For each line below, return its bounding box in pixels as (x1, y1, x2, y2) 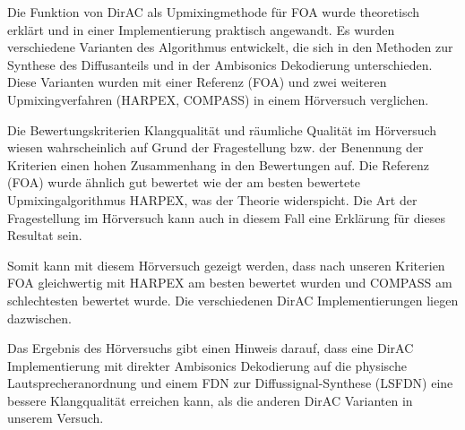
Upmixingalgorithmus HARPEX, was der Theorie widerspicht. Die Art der (7, 190, 418, 209)
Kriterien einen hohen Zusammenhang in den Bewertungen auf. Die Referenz (7, 155, 429, 174)
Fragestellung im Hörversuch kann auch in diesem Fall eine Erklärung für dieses (7, 208, 445, 227)
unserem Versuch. (7, 408, 104, 427)
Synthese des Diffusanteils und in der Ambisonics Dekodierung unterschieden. (7, 55, 433, 73)
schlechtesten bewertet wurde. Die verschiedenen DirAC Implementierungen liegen (7, 290, 459, 309)
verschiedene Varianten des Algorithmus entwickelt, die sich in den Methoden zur (7, 38, 453, 56)
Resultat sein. (7, 226, 82, 245)
